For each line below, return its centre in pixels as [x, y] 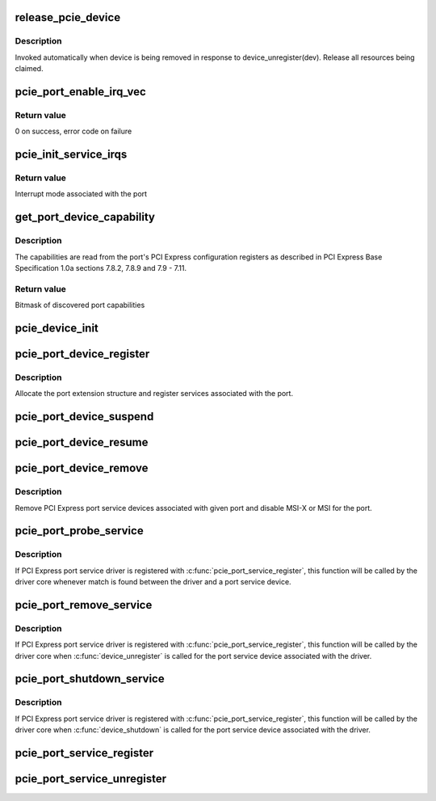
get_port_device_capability [85, 217]
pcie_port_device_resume [82, 443]
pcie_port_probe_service [80, 531]
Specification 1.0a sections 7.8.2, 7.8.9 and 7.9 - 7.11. [101, 268]
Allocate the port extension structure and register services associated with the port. [154, 394]
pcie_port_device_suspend [84, 417]
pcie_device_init [57, 328]
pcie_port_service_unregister [91, 779]
